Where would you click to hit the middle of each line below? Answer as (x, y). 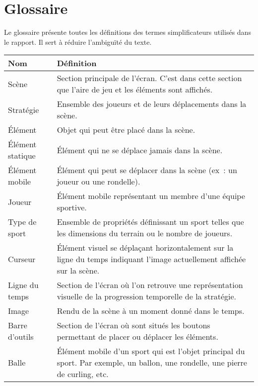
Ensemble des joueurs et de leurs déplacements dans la (152, 104)
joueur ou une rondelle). (98, 182)
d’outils (21, 337)
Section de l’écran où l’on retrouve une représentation (150, 285)
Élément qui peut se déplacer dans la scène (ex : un (147, 170)
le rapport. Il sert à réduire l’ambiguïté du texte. (78, 42)
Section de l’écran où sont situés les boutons (133, 325)
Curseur (22, 259)
